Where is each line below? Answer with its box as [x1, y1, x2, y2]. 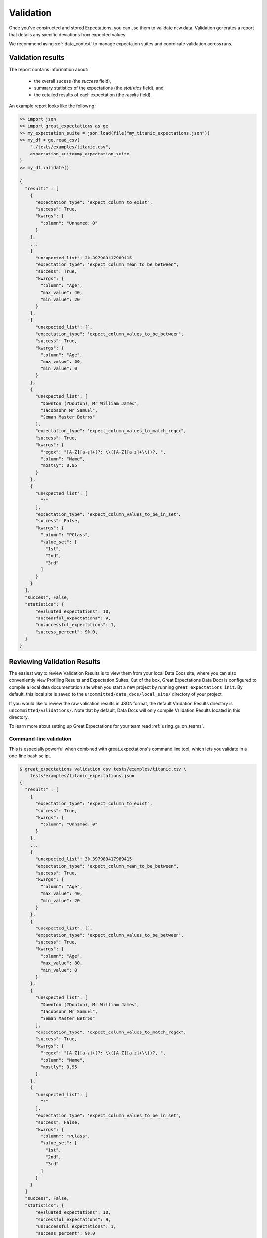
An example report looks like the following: [9, 103, 96, 109]
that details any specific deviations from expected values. [9, 31, 127, 37]
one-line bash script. [9, 753, 51, 759]
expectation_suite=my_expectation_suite [30, 151, 130, 156]
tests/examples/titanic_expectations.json [30, 773, 134, 778]
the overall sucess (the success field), [34, 78, 111, 84]
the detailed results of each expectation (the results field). [34, 92, 152, 98]
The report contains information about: [9, 67, 89, 73]
